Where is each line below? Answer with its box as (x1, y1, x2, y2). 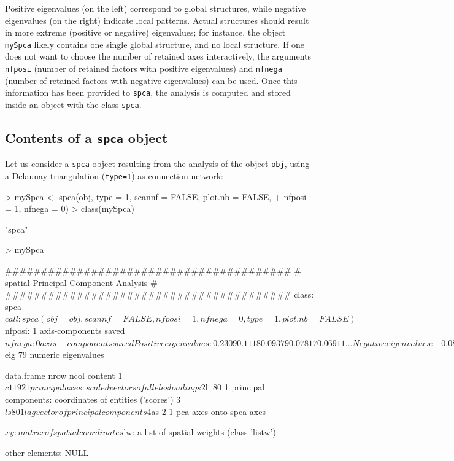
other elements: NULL (5, 446, 89, 459)
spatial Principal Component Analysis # (5, 276, 158, 289)
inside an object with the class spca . (5, 98, 142, 110)
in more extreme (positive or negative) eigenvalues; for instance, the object (5, 26, 286, 39)
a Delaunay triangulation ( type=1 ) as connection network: (5, 169, 223, 182)
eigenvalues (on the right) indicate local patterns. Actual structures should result (5, 14, 309, 26)
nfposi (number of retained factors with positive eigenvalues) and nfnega (5, 62, 282, 75)
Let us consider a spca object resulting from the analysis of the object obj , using (5, 157, 310, 170)
